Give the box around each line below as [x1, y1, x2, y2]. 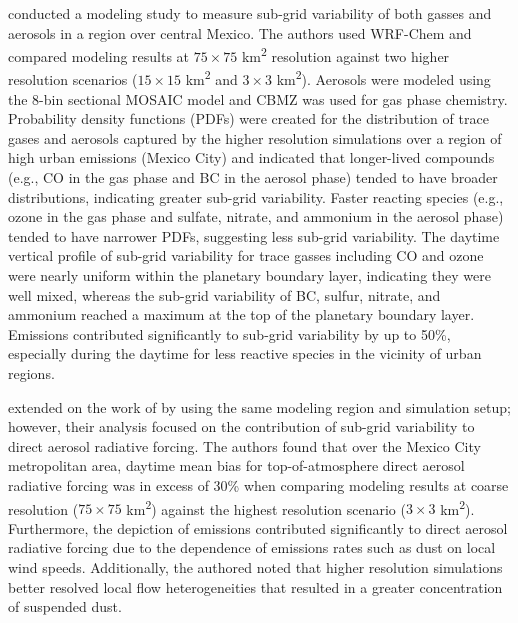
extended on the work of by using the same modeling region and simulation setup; [8, 396, 511, 417]
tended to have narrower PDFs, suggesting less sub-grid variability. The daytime [8, 225, 500, 246]
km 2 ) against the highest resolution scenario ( [126, 495, 406, 519]
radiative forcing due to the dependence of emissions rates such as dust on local [8, 537, 496, 558]
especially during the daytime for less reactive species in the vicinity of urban [8, 343, 482, 364]
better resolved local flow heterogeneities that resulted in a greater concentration [8, 576, 503, 597]
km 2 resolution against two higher [241, 43, 450, 66]
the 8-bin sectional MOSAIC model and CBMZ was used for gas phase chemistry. [8, 88, 508, 109]
